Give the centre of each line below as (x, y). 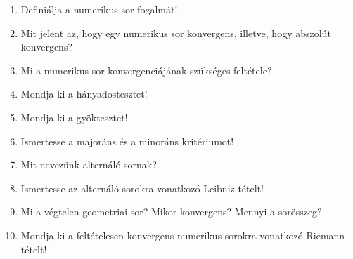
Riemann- (327, 235)
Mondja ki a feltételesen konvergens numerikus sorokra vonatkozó (162, 235)
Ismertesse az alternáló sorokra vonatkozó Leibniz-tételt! (142, 188)
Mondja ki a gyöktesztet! (74, 117)
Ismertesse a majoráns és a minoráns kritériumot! (127, 141)
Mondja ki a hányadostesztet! (84, 94)
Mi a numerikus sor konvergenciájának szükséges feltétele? (146, 70)
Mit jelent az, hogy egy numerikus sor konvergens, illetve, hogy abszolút (176, 33)
